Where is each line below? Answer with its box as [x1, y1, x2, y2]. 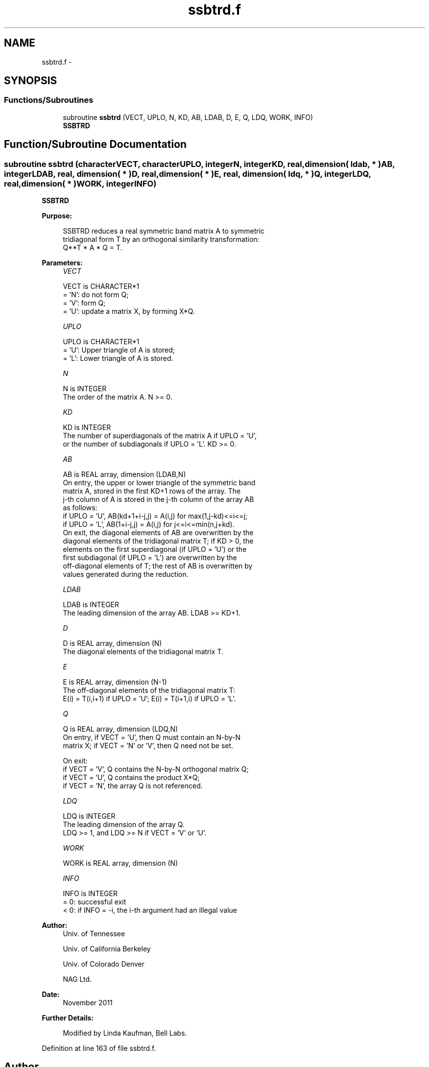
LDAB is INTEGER [63, 600, 119, 609]
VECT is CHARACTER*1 [63, 282, 140, 291]
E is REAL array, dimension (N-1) [63, 678, 167, 687]
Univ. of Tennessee [63, 929, 125, 938]
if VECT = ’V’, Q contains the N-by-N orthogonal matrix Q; [63, 765, 249, 774]
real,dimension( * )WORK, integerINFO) [4, 178, 157, 189]
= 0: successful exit [63, 898, 126, 906]
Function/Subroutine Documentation [4, 138, 187, 151]
